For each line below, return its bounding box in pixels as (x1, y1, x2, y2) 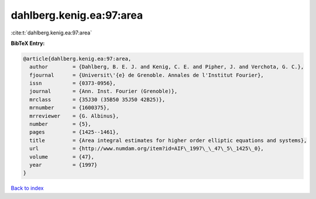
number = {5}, (29, 121, 92, 128)
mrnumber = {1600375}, (29, 104, 110, 111)
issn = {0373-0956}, (29, 80, 116, 87)
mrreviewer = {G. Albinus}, (29, 113, 119, 119)
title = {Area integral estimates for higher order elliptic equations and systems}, (29, 137, 307, 144)
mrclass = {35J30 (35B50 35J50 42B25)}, (29, 96, 166, 103)
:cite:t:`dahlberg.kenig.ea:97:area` (11, 29, 92, 36)
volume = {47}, (29, 153, 95, 160)
